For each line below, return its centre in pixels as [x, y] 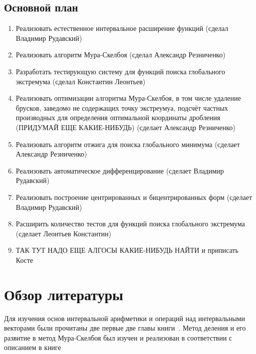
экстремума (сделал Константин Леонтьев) [81, 81]
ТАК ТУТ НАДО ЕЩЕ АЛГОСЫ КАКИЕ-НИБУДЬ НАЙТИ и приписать [127, 250]
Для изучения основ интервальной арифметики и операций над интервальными [125, 318]
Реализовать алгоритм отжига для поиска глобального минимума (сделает [128, 144]
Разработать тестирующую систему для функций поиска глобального [121, 71]
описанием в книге [33, 347]
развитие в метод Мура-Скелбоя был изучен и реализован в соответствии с [118, 337]
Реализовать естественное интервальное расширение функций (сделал [122, 28]
